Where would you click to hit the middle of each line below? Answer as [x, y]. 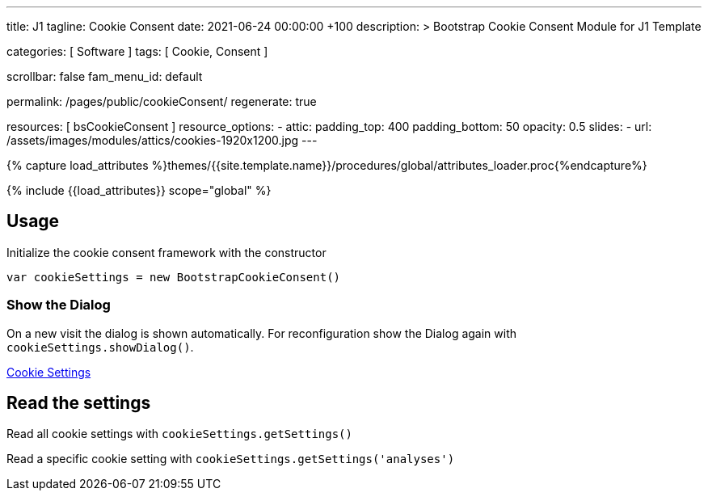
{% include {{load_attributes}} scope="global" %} [139, 190]
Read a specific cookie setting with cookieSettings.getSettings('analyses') [231, 459]
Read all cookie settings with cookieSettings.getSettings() [179, 434]
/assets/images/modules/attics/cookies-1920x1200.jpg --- [162, 140]
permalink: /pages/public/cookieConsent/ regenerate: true [162, 101]
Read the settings [79, 403]
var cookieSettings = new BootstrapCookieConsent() [174, 277]
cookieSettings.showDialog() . [100, 347]
